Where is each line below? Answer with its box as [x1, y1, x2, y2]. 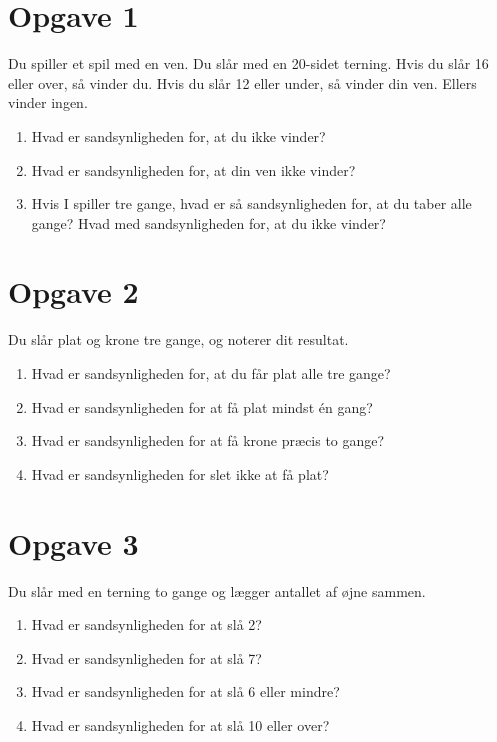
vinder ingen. [8, 92, 88, 113]
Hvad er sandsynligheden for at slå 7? [31, 647, 262, 668]
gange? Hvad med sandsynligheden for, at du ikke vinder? [31, 212, 386, 233]
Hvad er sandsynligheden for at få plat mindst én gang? [31, 396, 373, 417]
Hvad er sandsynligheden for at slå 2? [31, 614, 262, 635]
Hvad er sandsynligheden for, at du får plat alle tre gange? [31, 363, 391, 383]
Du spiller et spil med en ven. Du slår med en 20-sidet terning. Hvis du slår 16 [8, 53, 489, 74]
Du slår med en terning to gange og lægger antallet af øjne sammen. [8, 580, 426, 601]
